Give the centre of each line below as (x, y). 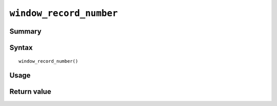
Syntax (21, 48)
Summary (25, 31)
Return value (30, 92)
